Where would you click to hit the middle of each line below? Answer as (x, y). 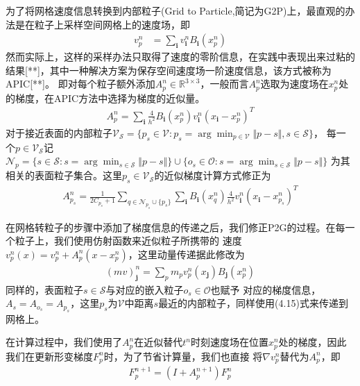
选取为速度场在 (294, 84)
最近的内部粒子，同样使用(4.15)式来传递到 (253, 303)
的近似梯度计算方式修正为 (213, 175)
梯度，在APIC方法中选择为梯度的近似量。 (110, 98)
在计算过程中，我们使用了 (64, 342)
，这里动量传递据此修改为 (186, 254)
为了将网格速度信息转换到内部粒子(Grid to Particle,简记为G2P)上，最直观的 (175, 10)
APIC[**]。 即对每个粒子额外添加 (80, 84)
